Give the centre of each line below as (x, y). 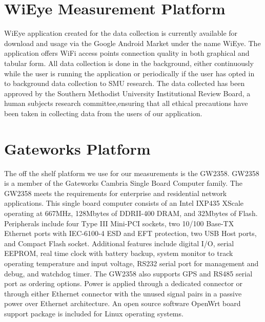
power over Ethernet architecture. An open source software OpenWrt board (123, 303)
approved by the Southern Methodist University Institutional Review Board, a (127, 93)
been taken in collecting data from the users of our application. (103, 113)
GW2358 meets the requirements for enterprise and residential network (116, 193)
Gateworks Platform (77, 148)
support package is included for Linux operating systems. (94, 313)
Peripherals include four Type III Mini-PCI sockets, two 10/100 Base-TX (119, 223)
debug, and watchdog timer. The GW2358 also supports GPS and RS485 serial (128, 273)
